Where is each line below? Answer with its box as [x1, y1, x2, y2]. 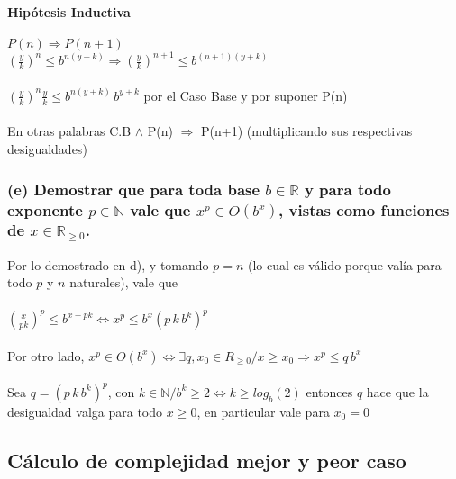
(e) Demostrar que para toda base [7, 177, 260, 200]
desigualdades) [7, 140, 87, 158]
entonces [306, 382, 353, 401]
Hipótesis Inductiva [7, 2, 131, 21]
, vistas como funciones [278, 198, 450, 221]
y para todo [304, 177, 391, 200]
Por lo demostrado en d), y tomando [7, 255, 209, 274]
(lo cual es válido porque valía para [248, 255, 442, 274]
